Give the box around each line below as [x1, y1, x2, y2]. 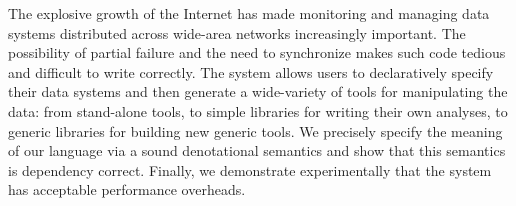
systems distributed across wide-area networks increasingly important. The [8, 22, 466, 43]
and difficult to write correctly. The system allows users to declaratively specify [8, 61, 494, 82]
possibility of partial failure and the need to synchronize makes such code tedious [8, 42, 506, 63]
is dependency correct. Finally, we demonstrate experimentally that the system [8, 159, 492, 180]
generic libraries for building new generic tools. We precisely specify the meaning [8, 120, 503, 141]
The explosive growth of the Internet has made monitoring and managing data [8, 3, 490, 23]
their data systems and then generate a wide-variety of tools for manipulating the [8, 81, 508, 102]
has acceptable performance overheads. [8, 179, 246, 200]
